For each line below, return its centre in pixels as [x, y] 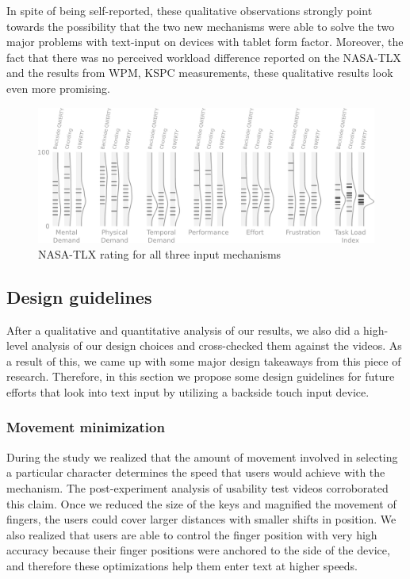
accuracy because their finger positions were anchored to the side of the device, [198, 550]
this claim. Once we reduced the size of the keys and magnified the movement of [201, 503]
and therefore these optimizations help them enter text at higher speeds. [182, 565]
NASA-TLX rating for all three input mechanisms [160, 253]
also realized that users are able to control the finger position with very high [192, 534]
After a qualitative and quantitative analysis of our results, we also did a [183, 330]
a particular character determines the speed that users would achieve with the [196, 472]
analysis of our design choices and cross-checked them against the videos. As [216, 345]
